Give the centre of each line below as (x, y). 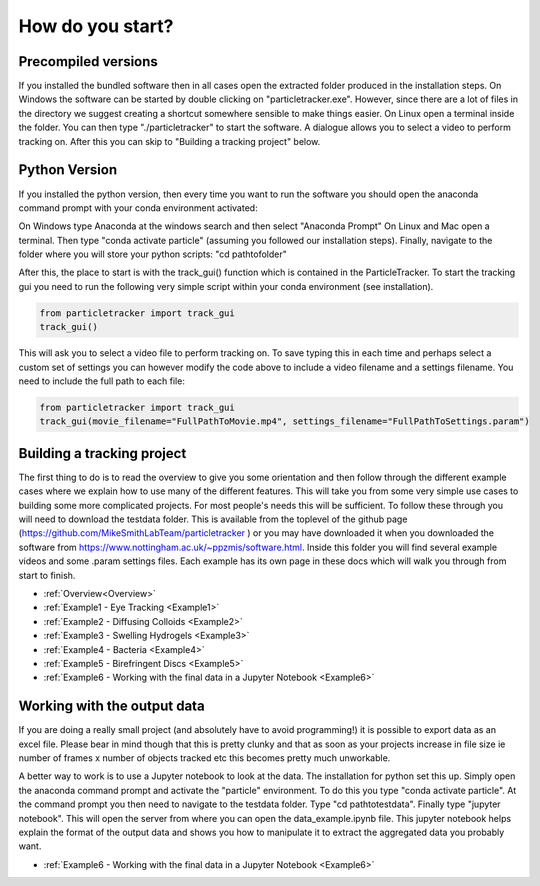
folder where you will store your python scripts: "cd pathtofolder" (152, 254)
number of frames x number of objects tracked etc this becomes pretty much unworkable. (204, 758)
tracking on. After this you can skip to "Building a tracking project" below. (169, 141)
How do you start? (96, 26)
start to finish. (47, 575)
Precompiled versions (88, 61)
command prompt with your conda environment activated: (138, 207)
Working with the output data (111, 706)
